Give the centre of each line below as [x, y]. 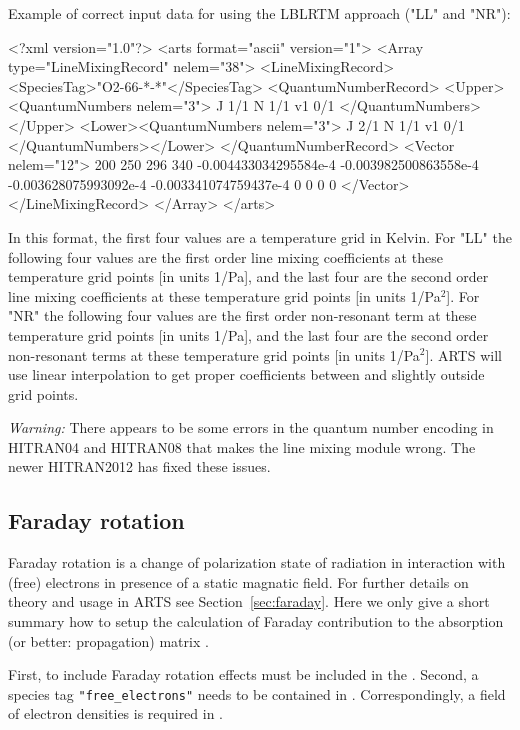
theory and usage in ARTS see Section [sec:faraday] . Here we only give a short [249, 601]
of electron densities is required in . [116, 713]
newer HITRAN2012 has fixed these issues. [139, 466]
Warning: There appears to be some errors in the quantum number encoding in [251, 427]
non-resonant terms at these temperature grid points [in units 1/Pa [214, 354]
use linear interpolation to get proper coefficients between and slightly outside [246, 374]
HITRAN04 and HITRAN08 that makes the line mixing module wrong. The [242, 446]
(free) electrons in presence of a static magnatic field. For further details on [238, 581]
